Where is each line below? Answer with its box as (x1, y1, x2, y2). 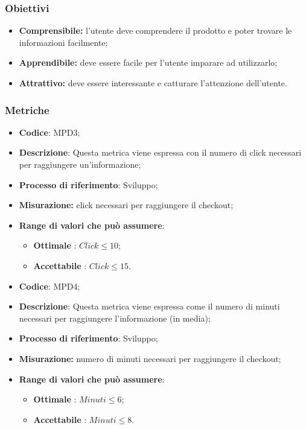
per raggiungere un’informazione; (19, 158, 141, 170)
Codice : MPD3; (19, 126, 80, 138)
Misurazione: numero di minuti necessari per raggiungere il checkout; (19, 352, 281, 364)
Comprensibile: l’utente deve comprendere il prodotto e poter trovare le (19, 24, 292, 37)
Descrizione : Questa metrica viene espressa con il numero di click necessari (19, 146, 302, 159)
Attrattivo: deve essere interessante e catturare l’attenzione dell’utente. (19, 77, 287, 89)
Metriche (5, 102, 49, 117)
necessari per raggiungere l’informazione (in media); (19, 311, 211, 324)
